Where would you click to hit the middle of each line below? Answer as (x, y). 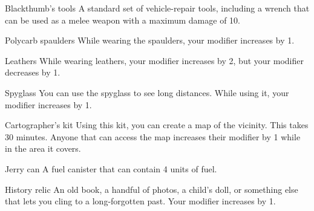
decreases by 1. (33, 72)
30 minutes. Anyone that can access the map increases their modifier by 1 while (153, 136)
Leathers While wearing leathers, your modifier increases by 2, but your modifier (154, 60)
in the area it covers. (43, 148)
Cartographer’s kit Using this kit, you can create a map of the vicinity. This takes (157, 125)
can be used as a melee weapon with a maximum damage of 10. (123, 20)
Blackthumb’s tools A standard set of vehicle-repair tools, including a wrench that (157, 8)
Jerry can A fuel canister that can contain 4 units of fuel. (111, 168)
